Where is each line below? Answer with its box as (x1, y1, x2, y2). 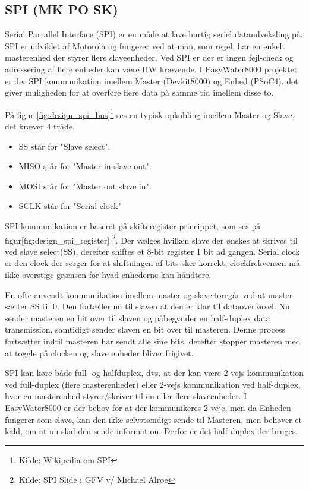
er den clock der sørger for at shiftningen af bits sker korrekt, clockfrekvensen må (5, 257, 300, 269)
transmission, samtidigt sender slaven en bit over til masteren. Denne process (5, 323, 285, 336)
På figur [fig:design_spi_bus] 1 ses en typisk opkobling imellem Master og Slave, (5, 106, 295, 121)
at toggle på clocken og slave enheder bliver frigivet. (5, 346, 194, 359)
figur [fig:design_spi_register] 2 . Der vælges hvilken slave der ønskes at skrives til (5, 232, 298, 246)
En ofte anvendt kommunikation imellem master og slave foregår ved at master (5, 288, 293, 301)
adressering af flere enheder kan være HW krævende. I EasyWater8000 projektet (5, 62, 298, 75)
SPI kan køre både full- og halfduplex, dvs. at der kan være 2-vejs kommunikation (5, 366, 304, 379)
